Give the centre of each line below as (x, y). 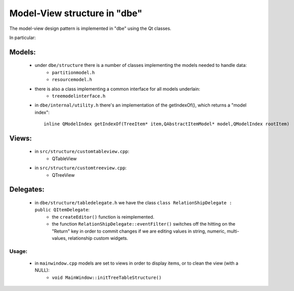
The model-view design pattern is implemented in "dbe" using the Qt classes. (90, 28)
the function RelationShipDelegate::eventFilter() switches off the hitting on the (144, 224)
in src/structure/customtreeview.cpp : (81, 168)
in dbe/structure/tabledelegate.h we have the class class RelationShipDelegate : (133, 203)
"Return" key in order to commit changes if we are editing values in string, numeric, (139, 231)
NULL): (42, 270)
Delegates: (27, 189)
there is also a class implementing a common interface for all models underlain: (117, 89)
